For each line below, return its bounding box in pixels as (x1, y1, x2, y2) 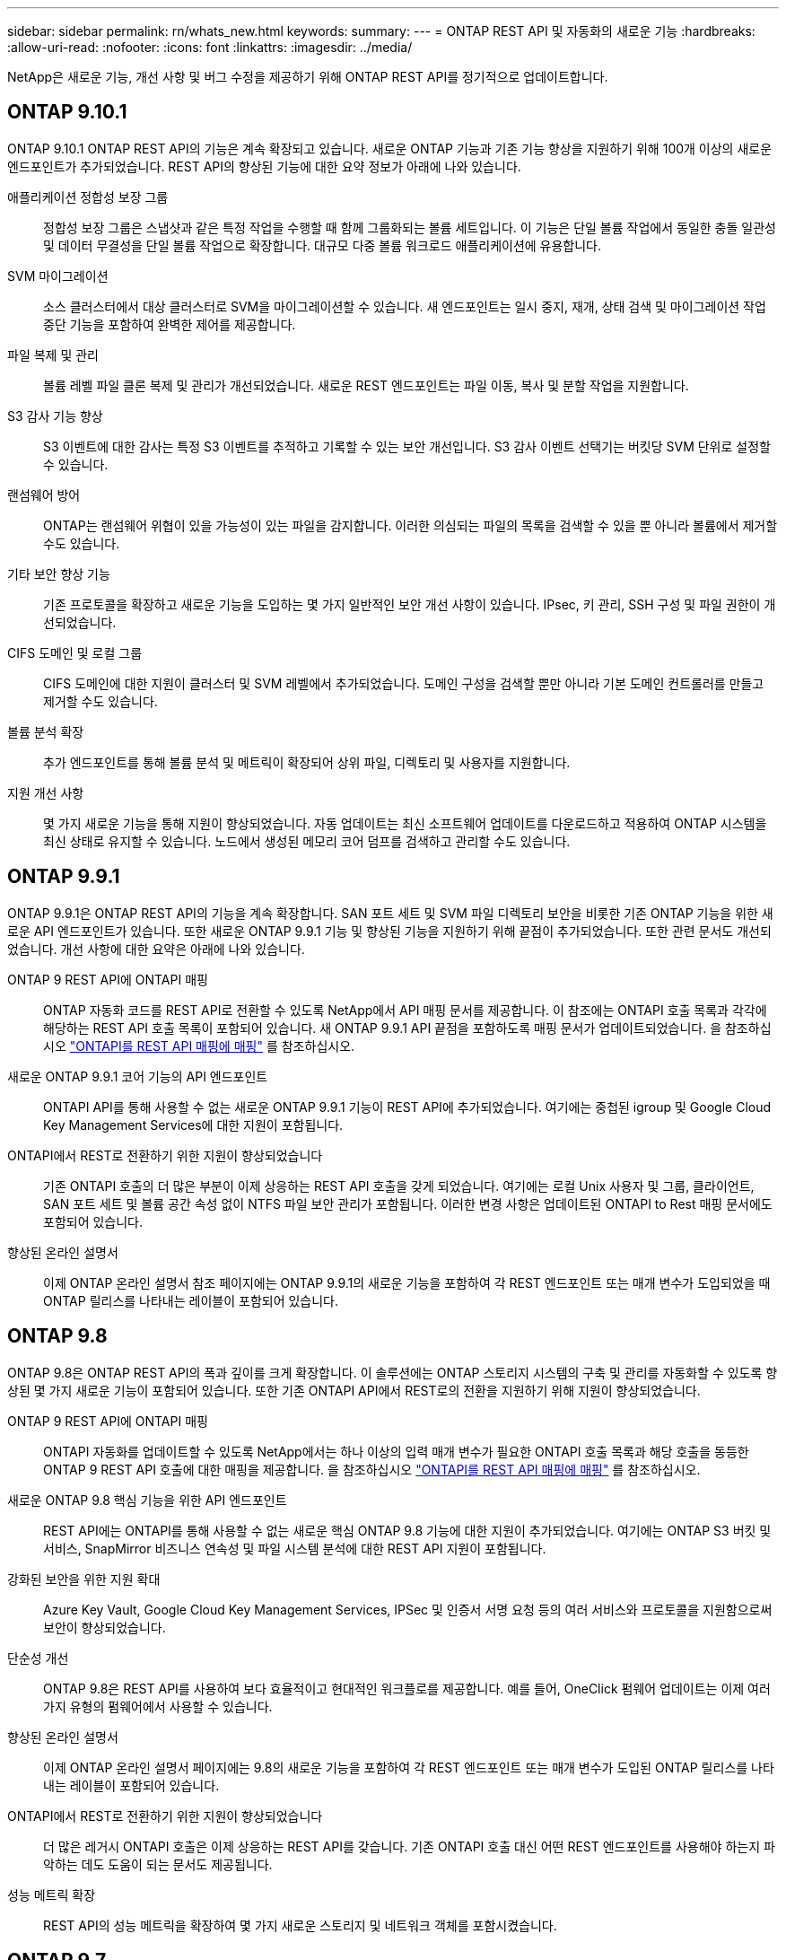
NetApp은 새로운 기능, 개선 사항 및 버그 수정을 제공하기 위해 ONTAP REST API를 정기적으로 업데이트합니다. (7, 69, 608, 84)
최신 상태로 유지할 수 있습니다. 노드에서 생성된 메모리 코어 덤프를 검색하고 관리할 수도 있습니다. (43, 833, 571, 849)
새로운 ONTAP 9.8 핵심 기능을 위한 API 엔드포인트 (7, 1492, 287, 1508)
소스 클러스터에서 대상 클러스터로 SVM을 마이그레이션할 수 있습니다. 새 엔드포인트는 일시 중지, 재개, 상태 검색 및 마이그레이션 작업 (43, 298, 766, 314)
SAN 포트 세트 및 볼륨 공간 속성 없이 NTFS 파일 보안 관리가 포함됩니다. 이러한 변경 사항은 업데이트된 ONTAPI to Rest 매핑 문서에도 (43, 1195, 773, 1212)
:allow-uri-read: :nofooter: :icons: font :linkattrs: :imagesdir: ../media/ (7, 39, 413, 55)
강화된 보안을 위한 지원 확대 (7, 1571, 161, 1587)
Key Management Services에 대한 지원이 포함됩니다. (43, 1116, 344, 1133)
